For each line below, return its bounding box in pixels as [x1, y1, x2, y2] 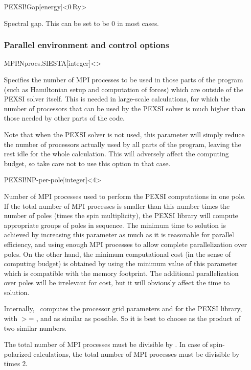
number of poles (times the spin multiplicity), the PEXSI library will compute [4, 210, 238, 221]
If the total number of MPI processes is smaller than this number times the [4, 200, 230, 211]
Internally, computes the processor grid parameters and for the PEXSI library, [4, 303, 242, 314]
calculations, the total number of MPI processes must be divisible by [33, 348, 240, 359]
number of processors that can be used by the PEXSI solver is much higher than [4, 103, 246, 113]
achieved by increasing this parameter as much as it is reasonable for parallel [4, 229, 234, 240]
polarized [4, 348, 31, 359]
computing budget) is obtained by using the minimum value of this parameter [4, 258, 238, 269]
